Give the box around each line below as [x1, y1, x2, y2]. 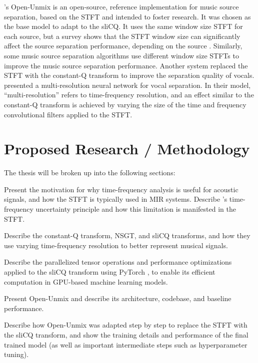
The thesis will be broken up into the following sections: [4, 167, 175, 178]
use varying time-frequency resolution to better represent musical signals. [4, 240, 228, 250]
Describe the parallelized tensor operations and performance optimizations [4, 257, 232, 267]
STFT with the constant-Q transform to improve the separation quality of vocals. [4, 70, 254, 80]
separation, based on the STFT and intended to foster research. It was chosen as [4, 11, 251, 21]
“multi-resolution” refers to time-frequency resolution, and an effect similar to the [4, 89, 254, 100]
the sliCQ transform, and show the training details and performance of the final [4, 329, 248, 340]
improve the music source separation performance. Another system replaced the [4, 60, 248, 70]
